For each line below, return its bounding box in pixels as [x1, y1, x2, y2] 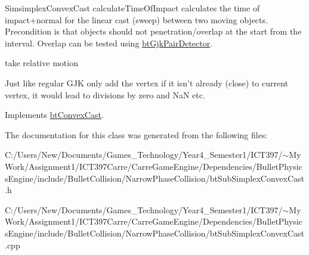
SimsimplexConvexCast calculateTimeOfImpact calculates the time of [5, 2, 260, 14]
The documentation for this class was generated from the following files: [5, 128, 268, 141]
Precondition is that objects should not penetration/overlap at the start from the [5, 25, 302, 38]
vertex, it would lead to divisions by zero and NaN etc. [5, 88, 205, 101]
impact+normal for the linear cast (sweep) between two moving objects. [5, 13, 268, 26]
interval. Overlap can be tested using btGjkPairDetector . [5, 36, 213, 49]
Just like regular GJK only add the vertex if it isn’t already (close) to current [5, 76, 289, 89]
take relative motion [5, 57, 78, 69]
